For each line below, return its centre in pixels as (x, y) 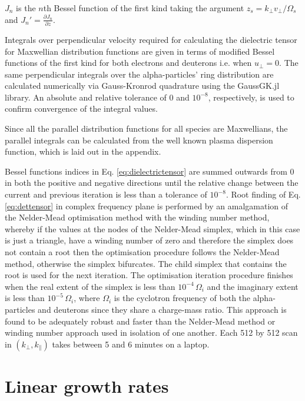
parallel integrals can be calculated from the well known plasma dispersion (139, 140)
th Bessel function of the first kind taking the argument (144, 8)
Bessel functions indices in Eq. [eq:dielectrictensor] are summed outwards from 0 (150, 171)
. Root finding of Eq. (263, 194)
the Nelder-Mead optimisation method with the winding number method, (137, 217)
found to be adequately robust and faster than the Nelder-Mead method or (140, 321)
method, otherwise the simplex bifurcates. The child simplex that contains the (146, 263)
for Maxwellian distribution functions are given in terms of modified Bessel (140, 51)
